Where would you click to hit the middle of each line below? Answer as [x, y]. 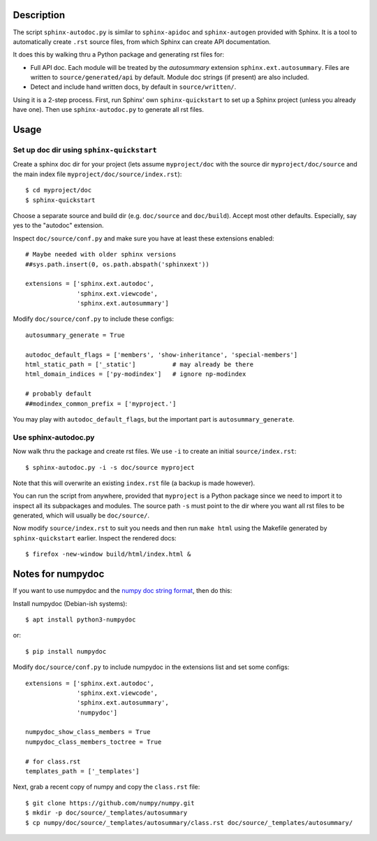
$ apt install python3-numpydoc [81, 619]
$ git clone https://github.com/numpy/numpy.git [110, 803]
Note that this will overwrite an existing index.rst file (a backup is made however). [134, 483]
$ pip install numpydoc [66, 651]
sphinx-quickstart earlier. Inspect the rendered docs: [95, 538]
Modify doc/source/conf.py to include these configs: [94, 319]
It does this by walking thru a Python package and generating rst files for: [119, 55]
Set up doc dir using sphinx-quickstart [85, 150]
